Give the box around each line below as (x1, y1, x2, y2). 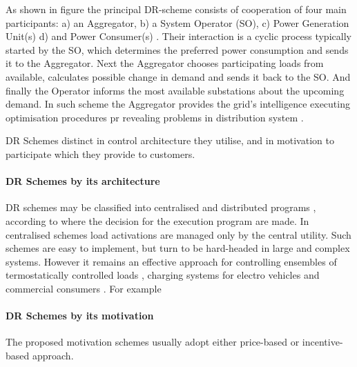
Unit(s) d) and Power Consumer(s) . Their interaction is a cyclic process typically (6, 29, 351, 43)
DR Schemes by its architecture (6, 174, 160, 188)
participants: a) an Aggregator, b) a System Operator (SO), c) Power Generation (6, 15, 349, 30)
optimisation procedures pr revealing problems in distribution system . (6, 110, 304, 124)
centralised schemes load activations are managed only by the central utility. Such (6, 227, 351, 241)
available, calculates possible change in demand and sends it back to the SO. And (6, 69, 351, 83)
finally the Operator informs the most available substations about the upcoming (6, 83, 345, 97)
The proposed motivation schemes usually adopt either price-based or (6, 335, 300, 349)
